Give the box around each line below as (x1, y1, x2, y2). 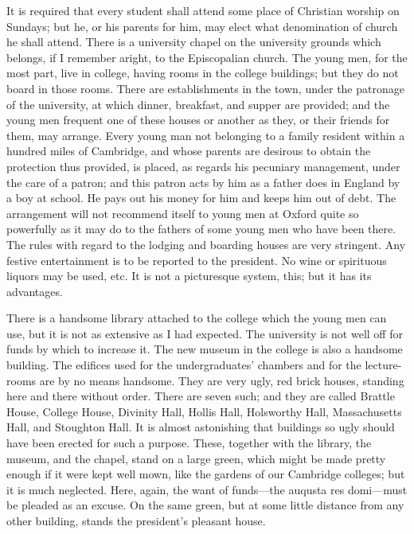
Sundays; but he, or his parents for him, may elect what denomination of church (6, 18, 398, 34)
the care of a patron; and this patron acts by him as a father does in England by (6, 173, 400, 190)
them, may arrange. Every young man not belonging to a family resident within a (6, 127, 405, 143)
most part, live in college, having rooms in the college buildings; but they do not (6, 64, 399, 81)
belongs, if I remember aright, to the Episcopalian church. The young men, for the (6, 49, 408, 65)
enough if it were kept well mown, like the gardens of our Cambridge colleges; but (6, 466, 405, 482)
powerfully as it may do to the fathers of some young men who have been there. (6, 220, 396, 237)
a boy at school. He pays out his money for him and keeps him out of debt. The (6, 189, 396, 206)
